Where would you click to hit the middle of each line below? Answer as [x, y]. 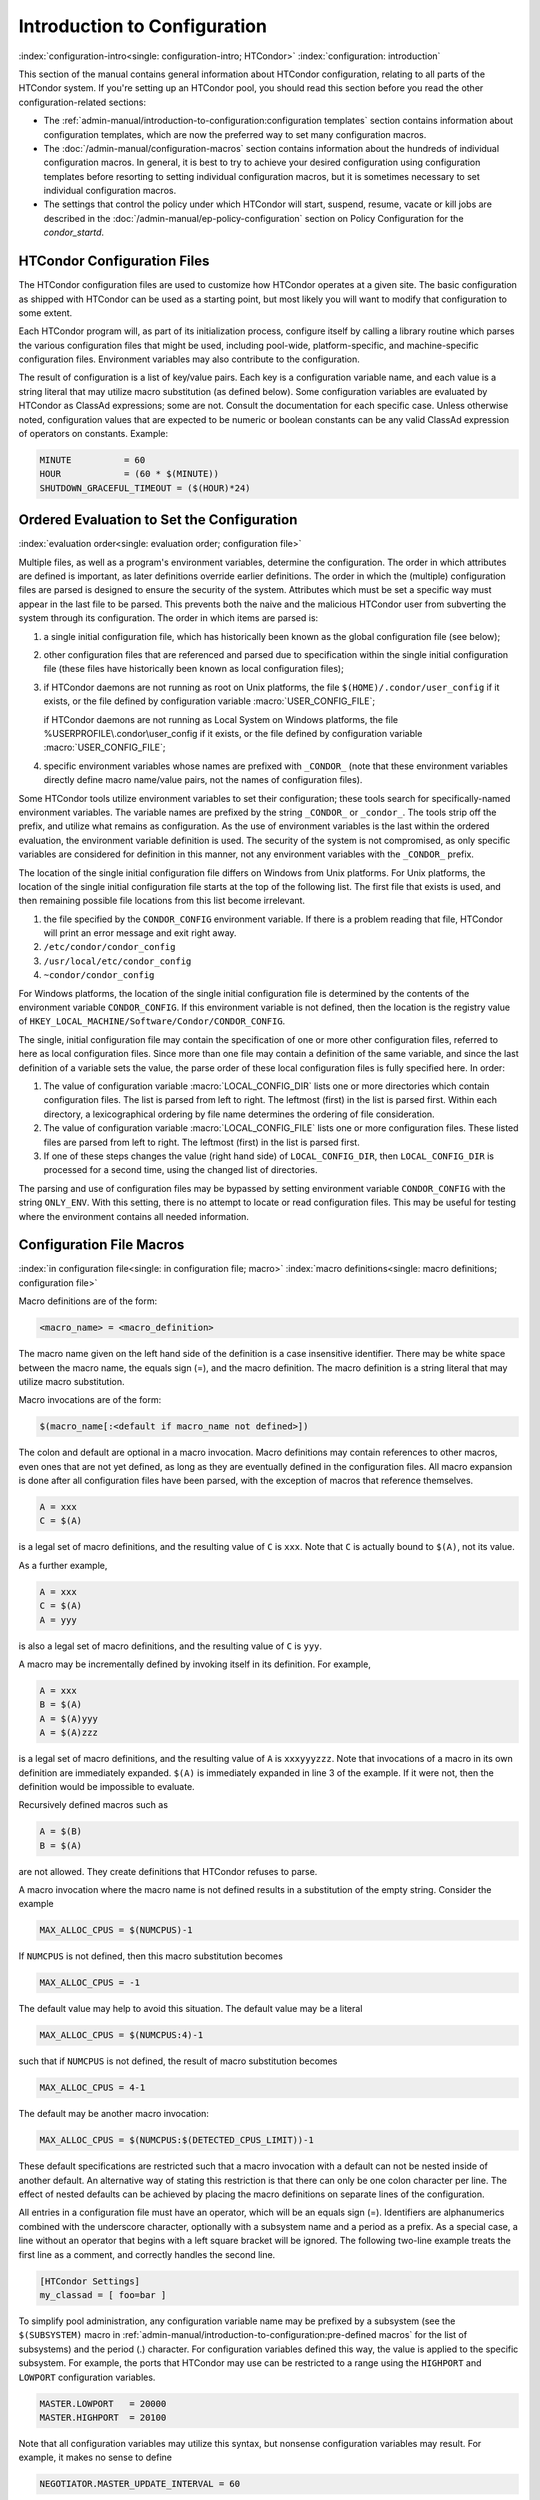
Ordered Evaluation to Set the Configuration [158, 520]
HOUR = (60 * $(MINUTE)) [129, 474]
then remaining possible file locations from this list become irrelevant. [161, 901]
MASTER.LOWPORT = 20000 [103, 2403]
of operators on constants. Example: [93, 434]
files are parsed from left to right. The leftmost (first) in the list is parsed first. [201, 1142]
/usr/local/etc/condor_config [117, 961]
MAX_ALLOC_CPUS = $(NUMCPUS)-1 [116, 1930]
